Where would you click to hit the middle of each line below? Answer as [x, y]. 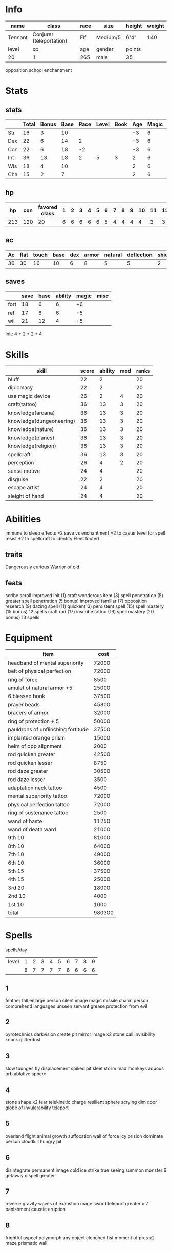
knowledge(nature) [31, 429]
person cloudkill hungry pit [34, 1141]
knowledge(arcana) [31, 413]
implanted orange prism [37, 737]
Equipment [29, 638]
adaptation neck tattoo [35, 788]
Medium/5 [109, 37]
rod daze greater [28, 771]
